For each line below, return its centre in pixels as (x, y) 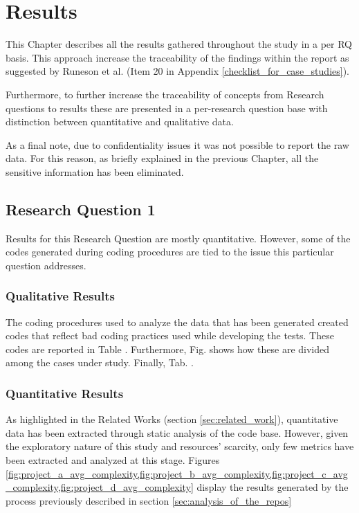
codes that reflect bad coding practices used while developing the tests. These (170, 335)
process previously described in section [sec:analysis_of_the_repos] (149, 500)
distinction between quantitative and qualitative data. (120, 121)
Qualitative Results (61, 296)
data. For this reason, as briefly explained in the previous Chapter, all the (162, 158)
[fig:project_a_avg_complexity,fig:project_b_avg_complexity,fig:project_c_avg (177, 473)
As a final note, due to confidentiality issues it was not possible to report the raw (177, 144)
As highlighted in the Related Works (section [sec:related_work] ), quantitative (172, 419)
